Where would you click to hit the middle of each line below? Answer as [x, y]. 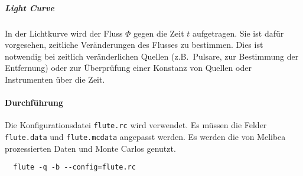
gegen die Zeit [159, 33]
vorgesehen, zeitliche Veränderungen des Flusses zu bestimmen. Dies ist [134, 45]
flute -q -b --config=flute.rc [74, 167]
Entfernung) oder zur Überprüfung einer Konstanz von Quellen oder [128, 68]
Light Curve [30, 7]
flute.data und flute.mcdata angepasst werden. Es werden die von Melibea [145, 136]
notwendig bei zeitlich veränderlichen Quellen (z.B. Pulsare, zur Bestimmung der [152, 56]
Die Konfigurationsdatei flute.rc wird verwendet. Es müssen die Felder [136, 125]
